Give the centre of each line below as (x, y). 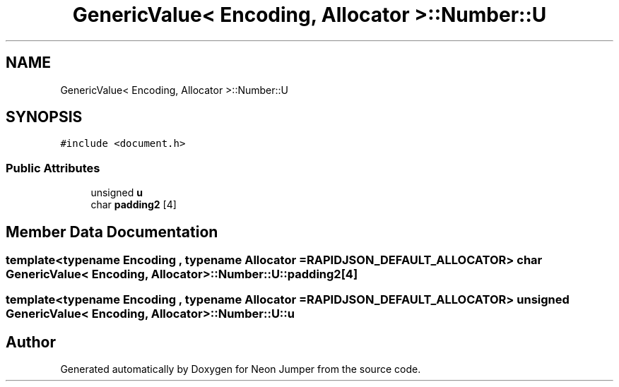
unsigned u (117, 193)
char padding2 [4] (134, 205)
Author (31, 342)
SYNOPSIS (44, 117)
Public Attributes (53, 168)
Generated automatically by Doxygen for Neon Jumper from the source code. (241, 369)
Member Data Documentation (112, 232)
